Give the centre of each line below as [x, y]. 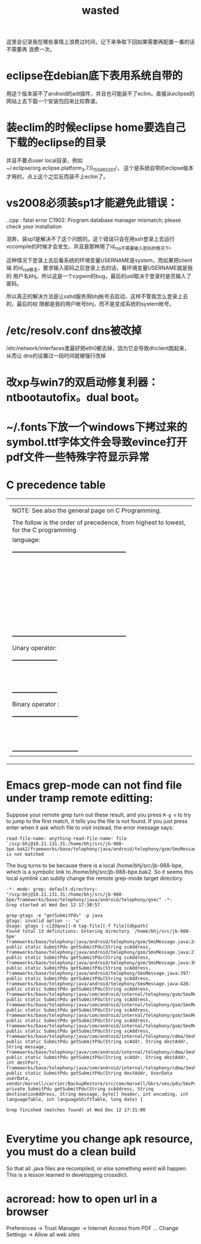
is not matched [25, 854]
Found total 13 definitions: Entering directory [68, 931]
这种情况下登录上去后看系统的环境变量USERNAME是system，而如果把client [99, 260]
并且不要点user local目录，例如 [45, 160]
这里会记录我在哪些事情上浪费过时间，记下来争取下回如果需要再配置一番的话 [100, 42]
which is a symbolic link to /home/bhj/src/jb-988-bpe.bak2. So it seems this [100, 872]
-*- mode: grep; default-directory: [52, 889]
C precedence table [56, 485]
